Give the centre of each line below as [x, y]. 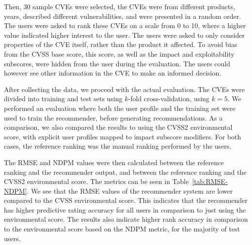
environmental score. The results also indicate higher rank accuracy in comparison [126, 219]
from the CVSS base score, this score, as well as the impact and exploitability [119, 54]
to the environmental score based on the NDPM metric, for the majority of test [122, 229]
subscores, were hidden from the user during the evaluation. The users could [117, 63]
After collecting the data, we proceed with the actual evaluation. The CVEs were [124, 89]
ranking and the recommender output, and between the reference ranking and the [125, 172]
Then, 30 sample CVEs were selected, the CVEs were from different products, [119, 6]
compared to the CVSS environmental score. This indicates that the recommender [126, 200]
